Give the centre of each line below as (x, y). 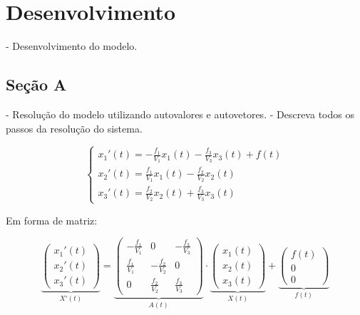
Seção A (36, 84)
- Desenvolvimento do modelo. (72, 46)
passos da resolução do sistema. (74, 128)
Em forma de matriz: (52, 220)
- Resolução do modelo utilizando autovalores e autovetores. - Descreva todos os (180, 114)
